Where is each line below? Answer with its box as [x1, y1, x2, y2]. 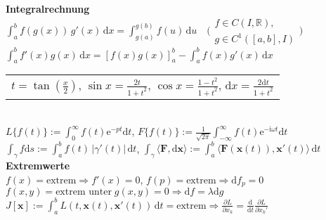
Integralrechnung [6, 1, 90, 15]
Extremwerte [6, 158, 70, 173]
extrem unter [56, 187, 112, 198]
